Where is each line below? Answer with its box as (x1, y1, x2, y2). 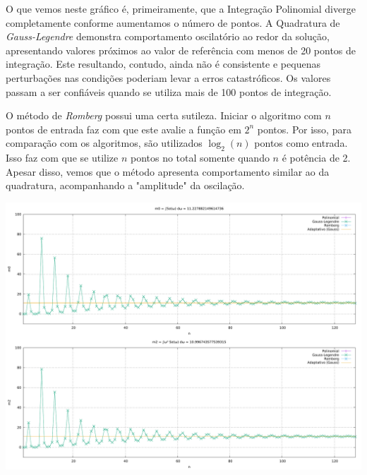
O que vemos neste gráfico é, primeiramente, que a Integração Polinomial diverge (6, 1, 356, 16)
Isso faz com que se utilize (6, 150, 119, 165)
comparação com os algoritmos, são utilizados (6, 136, 203, 150)
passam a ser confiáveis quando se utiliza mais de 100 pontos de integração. (6, 84, 332, 99)
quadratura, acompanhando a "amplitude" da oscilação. (6, 178, 245, 193)
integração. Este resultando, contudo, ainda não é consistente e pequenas (6, 56, 320, 71)
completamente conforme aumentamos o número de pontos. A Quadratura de (6, 15, 340, 30)
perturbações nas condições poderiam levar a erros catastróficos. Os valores (6, 70, 331, 85)
